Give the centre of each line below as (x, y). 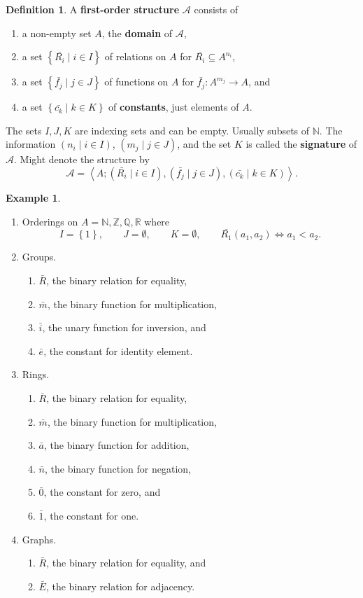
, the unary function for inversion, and (124, 327)
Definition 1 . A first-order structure (93, 9)
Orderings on (50, 221)
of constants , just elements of (174, 107)
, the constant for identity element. (118, 350)
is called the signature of (301, 144)
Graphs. (39, 539)
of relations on (135, 56)
